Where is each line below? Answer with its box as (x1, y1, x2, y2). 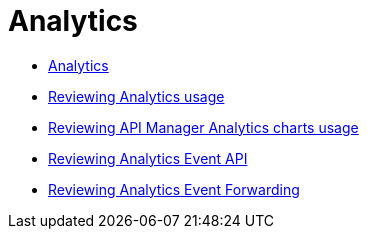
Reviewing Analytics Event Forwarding (48, 180, 300, 198)
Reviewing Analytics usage (48, 87, 225, 105)
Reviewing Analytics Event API (48, 149, 248, 167)
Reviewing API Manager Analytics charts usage (48, 118, 359, 136)
